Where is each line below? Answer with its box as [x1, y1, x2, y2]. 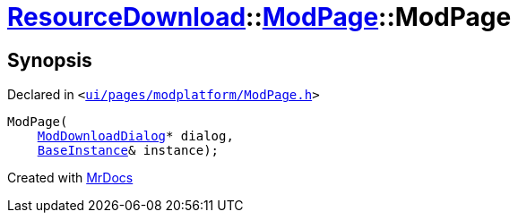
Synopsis [7, 48, 92, 72]
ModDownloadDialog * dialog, [37, 129, 234, 144]
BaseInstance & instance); [37, 143, 220, 158]
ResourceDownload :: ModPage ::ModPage [7, 2, 512, 32]
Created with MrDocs [7, 170, 134, 186]
